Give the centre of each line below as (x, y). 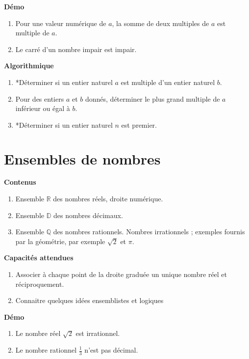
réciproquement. (40, 284)
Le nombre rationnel (46, 350)
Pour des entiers (40, 98)
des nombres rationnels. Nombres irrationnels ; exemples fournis (149, 232)
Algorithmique (29, 66)
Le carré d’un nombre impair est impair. (76, 49)
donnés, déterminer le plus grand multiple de (152, 98)
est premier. (139, 124)
